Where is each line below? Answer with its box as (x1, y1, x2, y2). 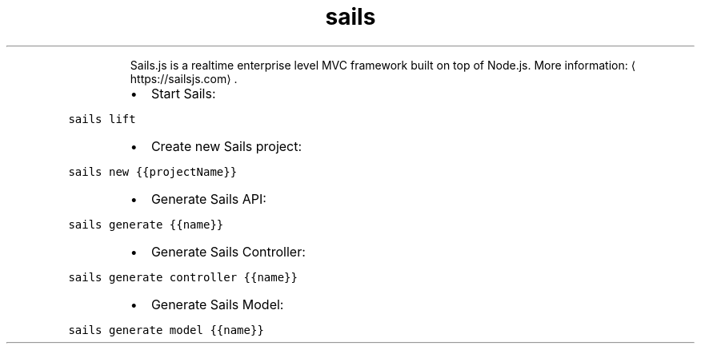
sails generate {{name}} (68, 217, 224, 231)
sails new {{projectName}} (68, 165, 238, 178)
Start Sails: (150, 85, 216, 101)
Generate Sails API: (150, 190, 266, 207)
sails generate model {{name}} (68, 323, 264, 336)
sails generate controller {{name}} (68, 270, 298, 284)
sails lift (68, 112, 136, 125)
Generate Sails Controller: (150, 243, 306, 260)
